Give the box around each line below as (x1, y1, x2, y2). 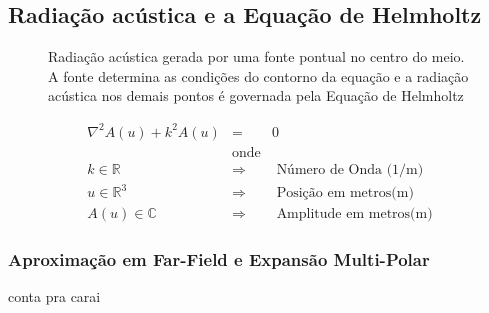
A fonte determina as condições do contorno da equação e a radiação (48, 65, 469, 86)
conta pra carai (8, 286, 101, 307)
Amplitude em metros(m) (276, 207, 433, 222)
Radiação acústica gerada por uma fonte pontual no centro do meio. (48, 46, 465, 67)
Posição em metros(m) (276, 186, 414, 201)
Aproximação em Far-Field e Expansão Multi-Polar (8, 247, 430, 272)
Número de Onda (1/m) (276, 162, 424, 177)
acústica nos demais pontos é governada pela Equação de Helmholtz (48, 85, 464, 106)
